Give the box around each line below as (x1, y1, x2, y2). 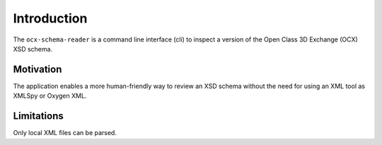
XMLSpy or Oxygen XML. (13, 92, 87, 100)
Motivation (13, 63, 62, 75)
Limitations (13, 110, 64, 122)
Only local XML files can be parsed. (13, 129, 117, 137)
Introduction (13, 11, 88, 26)
